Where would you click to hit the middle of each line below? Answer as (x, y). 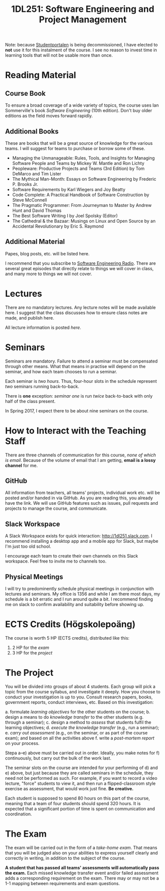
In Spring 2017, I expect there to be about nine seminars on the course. (77, 410)
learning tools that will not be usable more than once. (59, 55)
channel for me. (21, 465)
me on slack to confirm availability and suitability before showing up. (75, 605)
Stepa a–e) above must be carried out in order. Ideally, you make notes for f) (82, 753)
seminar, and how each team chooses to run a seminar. (61, 371)
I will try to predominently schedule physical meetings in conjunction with (80, 589)
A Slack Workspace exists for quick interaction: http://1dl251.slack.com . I (79, 536)
